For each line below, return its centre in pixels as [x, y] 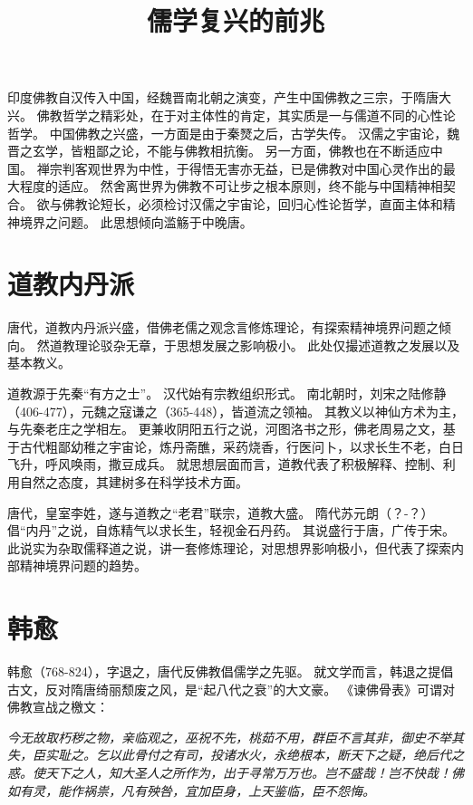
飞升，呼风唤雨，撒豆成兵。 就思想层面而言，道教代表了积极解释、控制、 [225, 464]
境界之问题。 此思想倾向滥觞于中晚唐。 [136, 221]
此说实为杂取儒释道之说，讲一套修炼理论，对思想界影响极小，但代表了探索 [229, 547]
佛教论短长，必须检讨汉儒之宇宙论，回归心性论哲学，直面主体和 [252, 203]
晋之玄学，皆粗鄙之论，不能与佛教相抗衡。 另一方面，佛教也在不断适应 [219, 151]
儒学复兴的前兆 [235, 20]
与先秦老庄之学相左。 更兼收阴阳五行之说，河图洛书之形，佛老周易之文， [225, 429]
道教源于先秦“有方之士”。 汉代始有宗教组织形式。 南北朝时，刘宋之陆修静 [227, 393]
